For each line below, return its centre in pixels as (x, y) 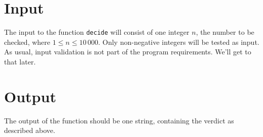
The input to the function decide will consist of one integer (97, 32)
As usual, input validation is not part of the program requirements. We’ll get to (128, 52)
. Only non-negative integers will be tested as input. (179, 42)
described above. (30, 130)
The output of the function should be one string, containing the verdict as (119, 120)
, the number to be (225, 32)
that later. (20, 61)
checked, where (27, 42)
